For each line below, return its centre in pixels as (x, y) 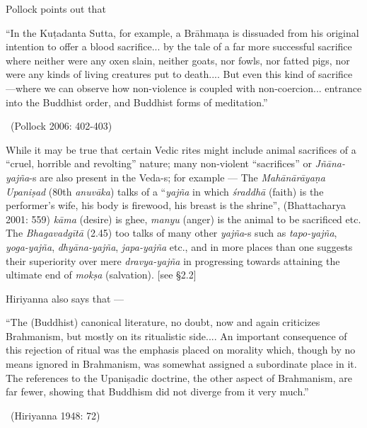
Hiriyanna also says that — (65, 298)
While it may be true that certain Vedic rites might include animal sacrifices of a (181, 149)
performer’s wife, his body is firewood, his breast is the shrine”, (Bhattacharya (176, 205)
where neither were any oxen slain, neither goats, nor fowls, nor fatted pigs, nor (178, 60)
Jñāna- (330, 163)
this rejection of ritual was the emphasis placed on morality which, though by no (181, 350)
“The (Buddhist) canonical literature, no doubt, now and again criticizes (163, 322)
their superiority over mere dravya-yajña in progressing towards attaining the (173, 260)
